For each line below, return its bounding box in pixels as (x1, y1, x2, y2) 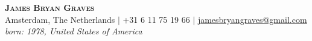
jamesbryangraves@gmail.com (197, 13, 307, 25)
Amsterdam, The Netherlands (5, 13, 115, 25)
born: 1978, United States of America (5, 25, 142, 37)
